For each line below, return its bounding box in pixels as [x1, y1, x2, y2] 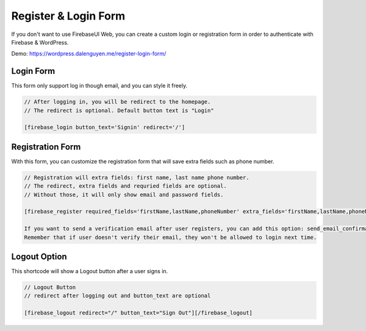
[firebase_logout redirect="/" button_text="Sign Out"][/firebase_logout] [24, 310, 253, 316]
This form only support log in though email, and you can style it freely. [11, 82, 188, 90]
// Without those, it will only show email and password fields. [24, 191, 224, 198]
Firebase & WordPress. [11, 38, 69, 46]
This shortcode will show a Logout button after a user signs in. [11, 268, 168, 275]
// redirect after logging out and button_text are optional [24, 293, 211, 299]
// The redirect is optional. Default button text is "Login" [24, 107, 214, 114]
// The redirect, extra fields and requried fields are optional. [24, 183, 227, 190]
